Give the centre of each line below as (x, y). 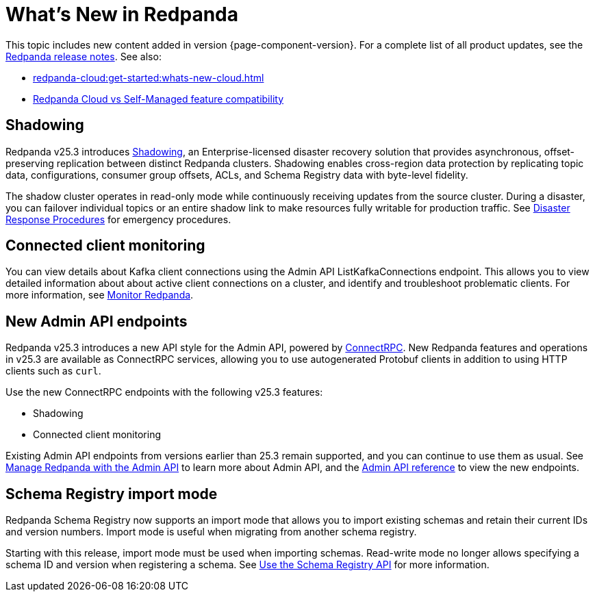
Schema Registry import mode (112, 494)
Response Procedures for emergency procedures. (118, 219)
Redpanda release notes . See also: (84, 56)
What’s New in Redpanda (122, 14)
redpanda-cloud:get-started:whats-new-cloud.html (149, 77)
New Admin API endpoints (97, 321)
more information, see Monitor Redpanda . (100, 295)
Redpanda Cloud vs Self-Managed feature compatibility (158, 99)
